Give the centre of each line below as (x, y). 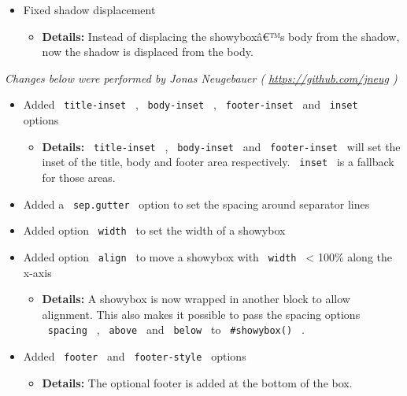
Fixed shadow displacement (89, 9)
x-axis (37, 272)
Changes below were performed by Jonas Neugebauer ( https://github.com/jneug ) (201, 78)
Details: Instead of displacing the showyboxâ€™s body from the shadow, (221, 36)
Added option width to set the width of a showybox (154, 230)
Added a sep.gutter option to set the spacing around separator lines (196, 204)
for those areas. (79, 177)
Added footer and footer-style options (135, 355)
